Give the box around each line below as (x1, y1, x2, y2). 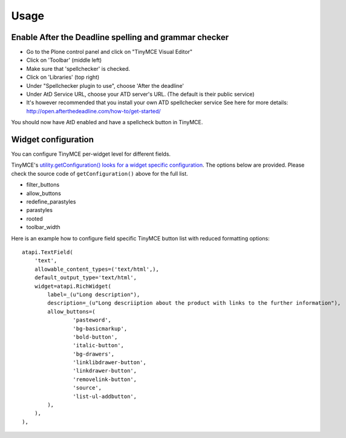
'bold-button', (73, 333, 118, 340)
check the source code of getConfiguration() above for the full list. (11, 170, 188, 177)
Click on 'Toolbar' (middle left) (26, 56, 102, 64)
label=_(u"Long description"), (47, 291, 140, 298)
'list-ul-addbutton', (73, 393, 137, 400)
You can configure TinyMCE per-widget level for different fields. (11, 150, 171, 158)
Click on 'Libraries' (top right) (26, 73, 100, 81)
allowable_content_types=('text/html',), (34, 265, 160, 273)
